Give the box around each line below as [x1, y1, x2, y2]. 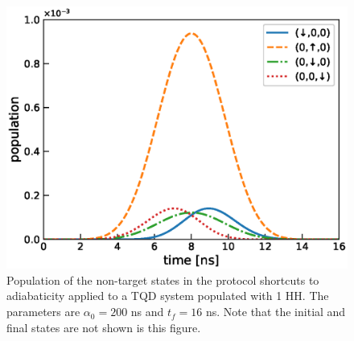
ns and [130, 303, 164, 320]
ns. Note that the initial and [205, 303, 346, 320]
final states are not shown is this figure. [6, 318, 201, 335]
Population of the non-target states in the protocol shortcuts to [6, 271, 319, 288]
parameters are [6, 303, 80, 320]
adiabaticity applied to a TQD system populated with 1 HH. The [6, 287, 329, 304]
